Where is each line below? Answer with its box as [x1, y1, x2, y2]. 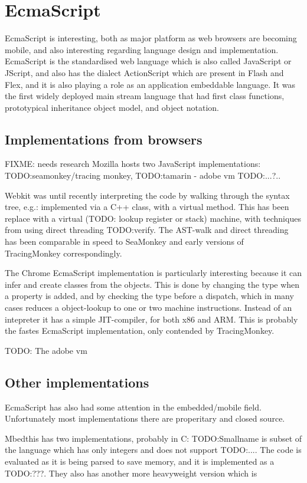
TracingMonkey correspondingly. [5, 247, 122, 259]
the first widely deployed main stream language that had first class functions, [5, 90, 285, 102]
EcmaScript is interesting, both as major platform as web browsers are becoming [5, 32, 297, 44]
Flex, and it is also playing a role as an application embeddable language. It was [5, 78, 296, 90]
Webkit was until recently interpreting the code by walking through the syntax [5, 189, 290, 201]
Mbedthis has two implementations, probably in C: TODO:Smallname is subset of [5, 432, 302, 444]
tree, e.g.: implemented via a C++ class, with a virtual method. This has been [5, 201, 289, 213]
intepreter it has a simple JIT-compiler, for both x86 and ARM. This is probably [5, 313, 298, 325]
